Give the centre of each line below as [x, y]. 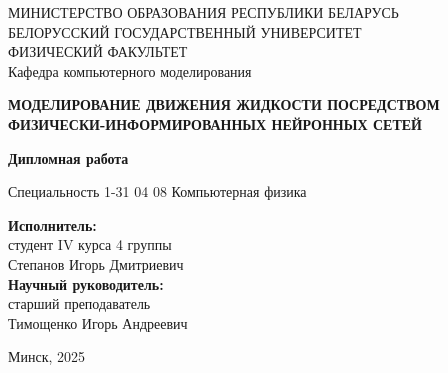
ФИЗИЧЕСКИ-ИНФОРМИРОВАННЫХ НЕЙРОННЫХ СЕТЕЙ [215, 123]
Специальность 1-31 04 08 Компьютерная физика [157, 191]
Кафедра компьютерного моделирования [130, 70]
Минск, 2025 [47, 356]
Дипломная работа [68, 157]
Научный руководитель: [86, 283]
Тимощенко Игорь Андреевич [98, 322]
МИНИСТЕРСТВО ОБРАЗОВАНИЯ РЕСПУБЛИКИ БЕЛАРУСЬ [203, 12]
